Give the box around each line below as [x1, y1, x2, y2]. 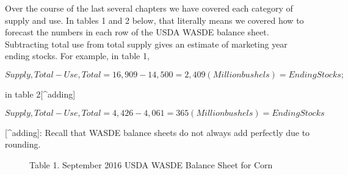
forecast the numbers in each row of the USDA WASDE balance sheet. [5, 26, 269, 38]
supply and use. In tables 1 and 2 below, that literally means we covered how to [5, 13, 304, 26]
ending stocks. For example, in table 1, [5, 49, 150, 62]
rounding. [5, 138, 41, 151]
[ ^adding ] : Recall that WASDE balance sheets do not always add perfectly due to [5, 126, 310, 138]
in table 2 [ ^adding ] [5, 87, 76, 100]
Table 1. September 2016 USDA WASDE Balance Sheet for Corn [29, 158, 273, 171]
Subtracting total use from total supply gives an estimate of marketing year [5, 37, 288, 50]
